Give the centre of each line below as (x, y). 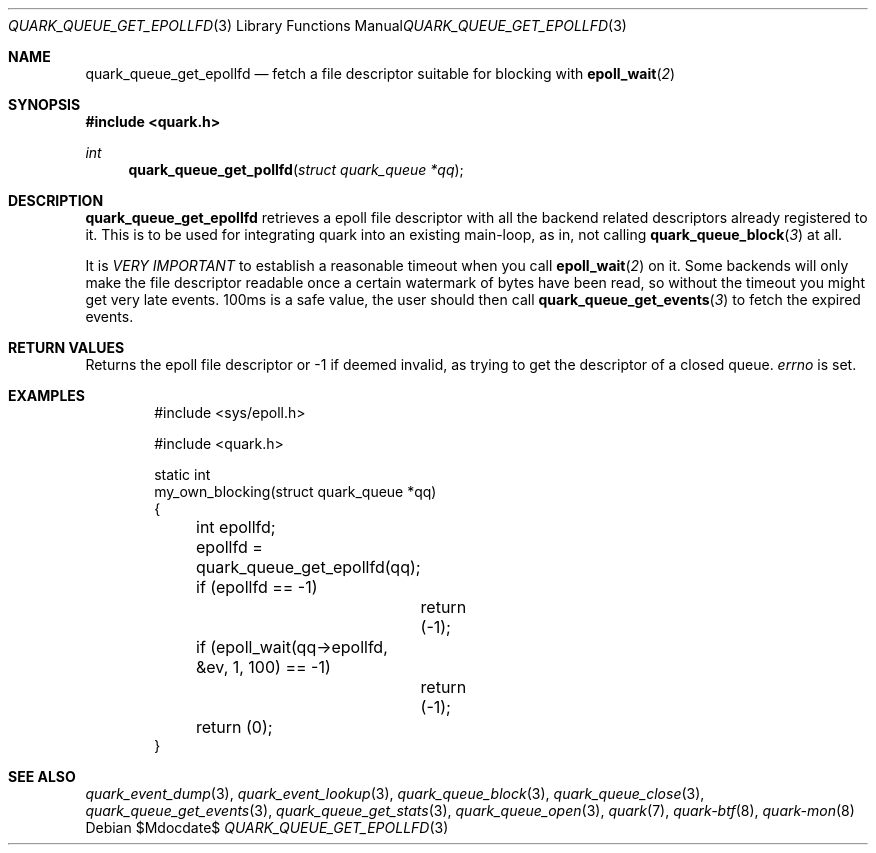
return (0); (234, 727)
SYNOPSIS (44, 104)
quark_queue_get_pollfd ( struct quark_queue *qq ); (296, 169)
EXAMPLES (46, 395)
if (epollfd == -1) (257, 587)
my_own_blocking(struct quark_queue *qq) (295, 491)
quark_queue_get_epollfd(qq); (308, 567)
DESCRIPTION (56, 200)
